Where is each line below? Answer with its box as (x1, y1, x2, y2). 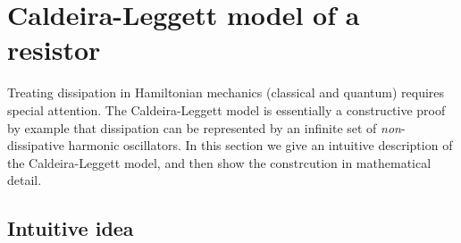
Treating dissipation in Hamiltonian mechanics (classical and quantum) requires (7, 83, 445, 102)
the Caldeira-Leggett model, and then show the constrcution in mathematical (7, 153, 432, 172)
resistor (7, 31, 101, 68)
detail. (7, 171, 42, 189)
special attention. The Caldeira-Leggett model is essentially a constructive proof (7, 100, 446, 119)
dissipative (7, 136, 64, 155)
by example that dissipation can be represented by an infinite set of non (7, 118, 401, 137)
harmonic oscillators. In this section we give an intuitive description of (68, 136, 453, 155)
